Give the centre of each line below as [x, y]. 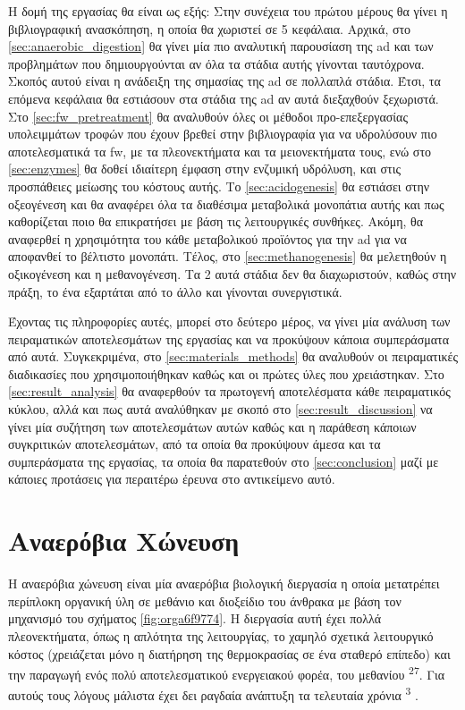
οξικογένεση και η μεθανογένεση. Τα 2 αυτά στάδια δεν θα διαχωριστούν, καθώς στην [232, 273]
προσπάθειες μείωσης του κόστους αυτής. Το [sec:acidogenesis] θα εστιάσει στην [219, 186]
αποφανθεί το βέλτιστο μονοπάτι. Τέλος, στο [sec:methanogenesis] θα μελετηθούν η [228, 256]
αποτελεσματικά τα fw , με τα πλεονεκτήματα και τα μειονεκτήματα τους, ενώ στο [220, 151]
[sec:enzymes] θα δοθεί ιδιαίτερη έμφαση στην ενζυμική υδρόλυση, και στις [204, 169]
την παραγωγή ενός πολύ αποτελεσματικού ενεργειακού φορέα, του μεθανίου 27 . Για [227, 673]
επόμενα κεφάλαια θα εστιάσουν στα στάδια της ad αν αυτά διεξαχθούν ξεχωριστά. [224, 98]
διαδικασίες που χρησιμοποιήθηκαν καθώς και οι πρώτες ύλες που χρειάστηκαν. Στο [226, 373]
